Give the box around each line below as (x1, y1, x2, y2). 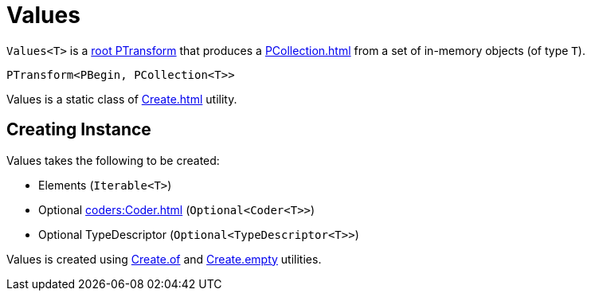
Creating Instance (6, 119, 151, 140)
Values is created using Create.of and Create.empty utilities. (6, 252, 322, 266)
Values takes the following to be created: (6, 153, 220, 167)
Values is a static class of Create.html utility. (6, 92, 237, 106)
